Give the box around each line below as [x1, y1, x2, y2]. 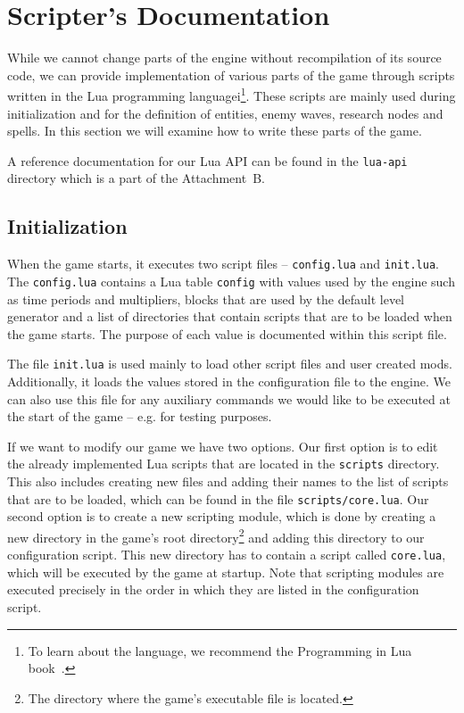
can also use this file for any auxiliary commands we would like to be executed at [7, 389, 451, 408]
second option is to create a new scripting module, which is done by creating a [7, 507, 436, 526]
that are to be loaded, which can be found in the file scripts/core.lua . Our [7, 489, 429, 508]
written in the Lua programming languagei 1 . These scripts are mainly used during [7, 84, 456, 104]
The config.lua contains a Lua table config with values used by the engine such [7, 271, 455, 290]
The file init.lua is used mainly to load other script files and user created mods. [7, 354, 452, 373]
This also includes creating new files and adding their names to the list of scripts [7, 471, 449, 490]
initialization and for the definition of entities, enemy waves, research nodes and [7, 104, 443, 122]
